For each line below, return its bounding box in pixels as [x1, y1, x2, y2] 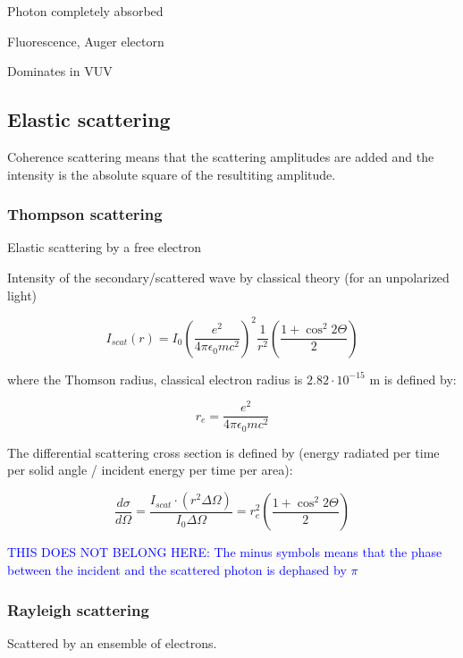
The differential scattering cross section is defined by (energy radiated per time [7, 443, 440, 461]
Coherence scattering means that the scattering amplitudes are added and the [7, 147, 434, 165]
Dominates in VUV [7, 62, 113, 80]
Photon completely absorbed [7, 2, 164, 20]
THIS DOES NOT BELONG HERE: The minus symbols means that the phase [7, 543, 442, 561]
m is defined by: [369, 369, 457, 388]
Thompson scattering [7, 203, 163, 225]
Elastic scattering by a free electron [7, 238, 202, 257]
